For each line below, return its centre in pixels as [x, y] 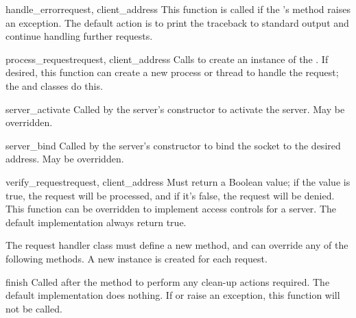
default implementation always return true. [96, 222]
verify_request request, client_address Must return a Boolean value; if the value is [178, 181]
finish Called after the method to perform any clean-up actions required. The [168, 281]
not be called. [34, 308]
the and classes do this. [54, 85]
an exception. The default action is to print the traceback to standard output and [177, 22]
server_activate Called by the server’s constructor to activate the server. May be [175, 109]
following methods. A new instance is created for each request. [137, 258]
